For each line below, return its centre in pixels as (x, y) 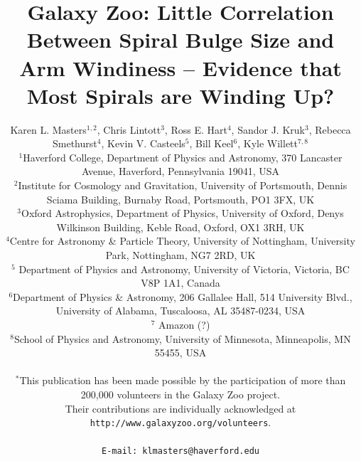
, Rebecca (330, 129)
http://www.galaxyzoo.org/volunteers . (180, 422)
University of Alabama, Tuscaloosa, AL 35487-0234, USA (180, 311)
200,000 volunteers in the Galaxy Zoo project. (180, 394)
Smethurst (75, 143)
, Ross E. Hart (196, 129)
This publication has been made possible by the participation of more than (183, 380)
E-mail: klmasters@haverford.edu (180, 451)
